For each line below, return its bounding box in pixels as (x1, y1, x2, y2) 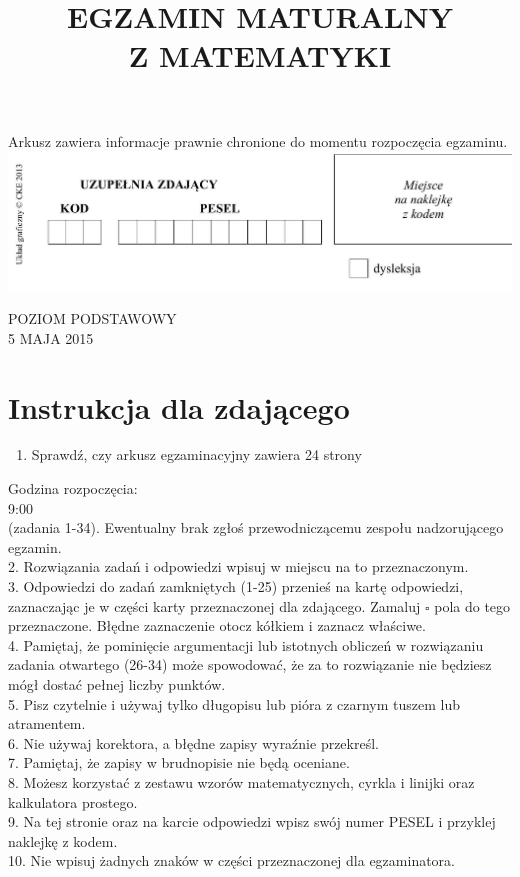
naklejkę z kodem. (8, 830, 118, 851)
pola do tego (434, 595, 511, 616)
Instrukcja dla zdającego (8, 386, 350, 427)
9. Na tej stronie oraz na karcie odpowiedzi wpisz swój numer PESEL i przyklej (8, 811, 496, 832)
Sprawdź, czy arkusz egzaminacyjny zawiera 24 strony (31, 444, 362, 465)
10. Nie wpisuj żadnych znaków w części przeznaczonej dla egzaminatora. (8, 850, 456, 871)
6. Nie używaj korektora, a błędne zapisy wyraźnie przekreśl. (8, 732, 379, 753)
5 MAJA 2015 (8, 327, 94, 348)
